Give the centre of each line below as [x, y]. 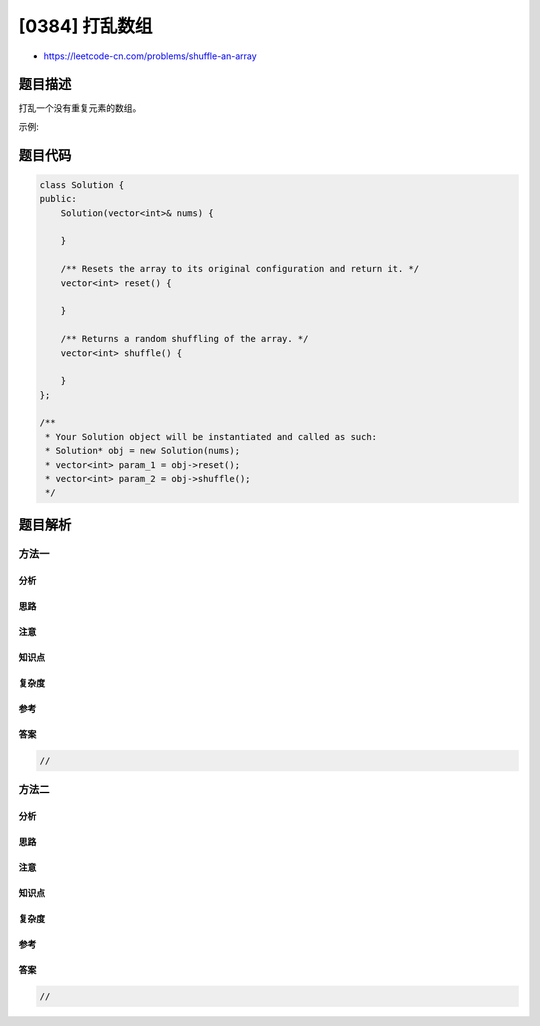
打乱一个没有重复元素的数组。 [80, 108]
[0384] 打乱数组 [85, 26]
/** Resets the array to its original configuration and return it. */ [240, 269]
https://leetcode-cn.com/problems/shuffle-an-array [150, 56]
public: [58, 199]
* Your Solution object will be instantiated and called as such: [211, 436]
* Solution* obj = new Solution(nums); [142, 451]
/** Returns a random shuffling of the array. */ [184, 339]
